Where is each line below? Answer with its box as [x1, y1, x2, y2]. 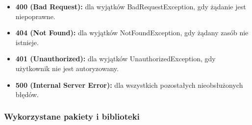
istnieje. [15, 37, 39, 47]
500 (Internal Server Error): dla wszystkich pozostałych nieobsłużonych [15, 79, 243, 90]
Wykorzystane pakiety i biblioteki [4, 110, 140, 122]
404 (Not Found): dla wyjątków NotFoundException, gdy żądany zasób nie [15, 27, 249, 38]
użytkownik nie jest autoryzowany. [15, 63, 119, 73]
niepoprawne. [15, 11, 55, 21]
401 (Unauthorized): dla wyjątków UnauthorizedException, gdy [15, 53, 216, 64]
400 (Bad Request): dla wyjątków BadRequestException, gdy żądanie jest [15, 1, 246, 11]
